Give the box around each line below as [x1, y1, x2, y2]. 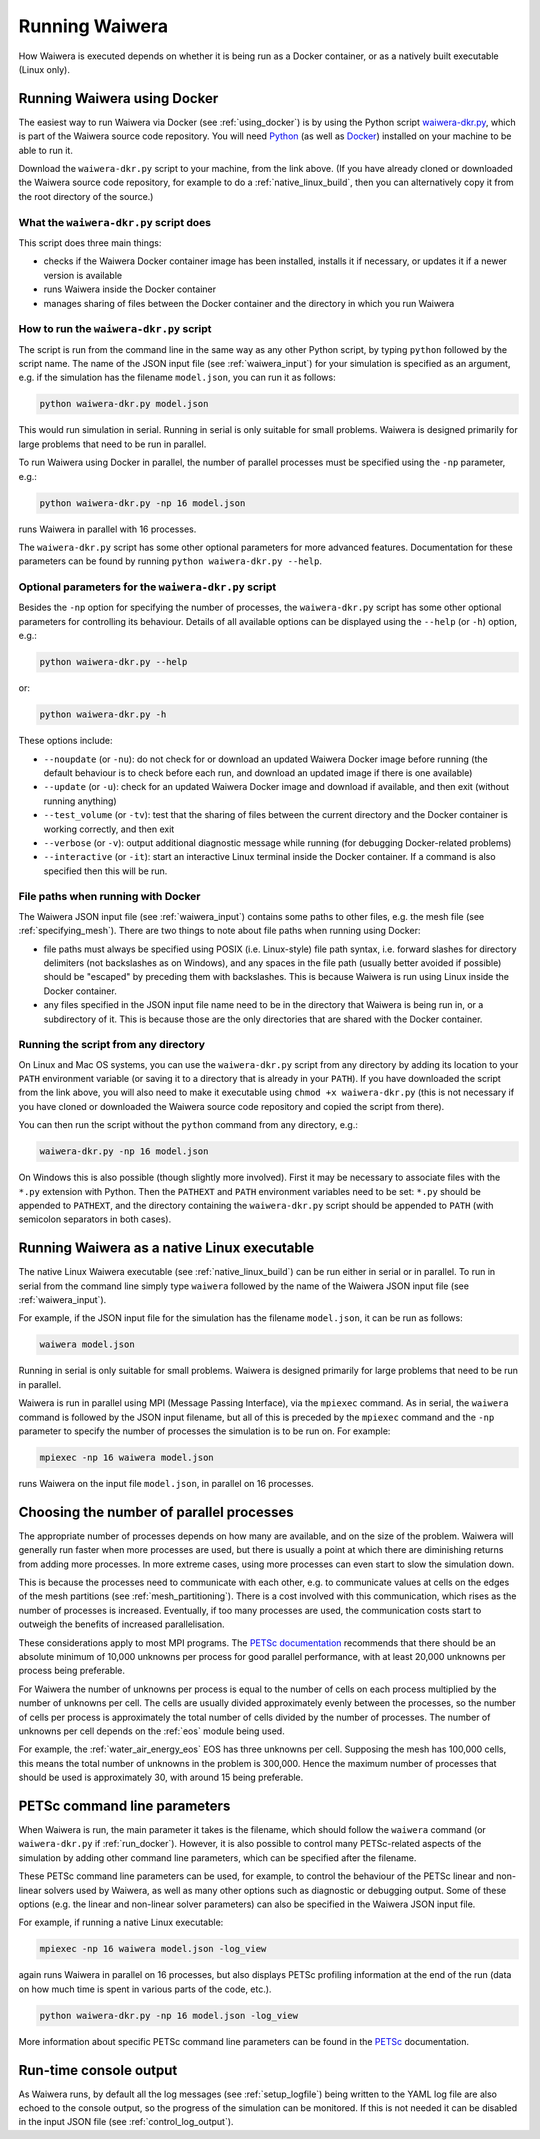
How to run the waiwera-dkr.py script [18, 322, 212, 336]
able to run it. [18, 144, 74, 156]
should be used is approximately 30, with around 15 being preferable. [18, 1771, 304, 1784]
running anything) [43, 795, 117, 807]
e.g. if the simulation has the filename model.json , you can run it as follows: [18, 371, 336, 384]
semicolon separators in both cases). [18, 1213, 172, 1225]
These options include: [18, 735, 113, 747]
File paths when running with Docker [18, 890, 201, 904]
